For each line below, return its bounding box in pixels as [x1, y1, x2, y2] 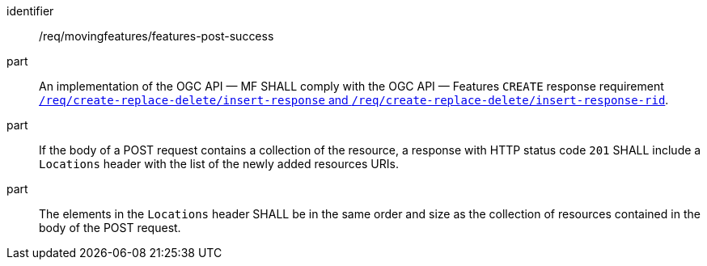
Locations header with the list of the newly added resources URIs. [39, 157, 399, 171]
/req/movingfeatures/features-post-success [39, 29, 274, 43]
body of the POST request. [39, 221, 181, 234]
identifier [6, 4, 54, 18]
